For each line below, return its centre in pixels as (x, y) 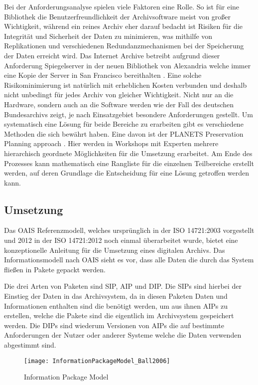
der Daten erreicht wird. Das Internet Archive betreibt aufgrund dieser (112, 55)
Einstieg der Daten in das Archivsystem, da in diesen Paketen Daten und (116, 296)
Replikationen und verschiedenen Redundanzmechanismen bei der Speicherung (124, 46)
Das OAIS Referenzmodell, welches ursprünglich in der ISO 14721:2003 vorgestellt (129, 230)
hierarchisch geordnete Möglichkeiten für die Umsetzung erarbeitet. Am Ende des (128, 153)
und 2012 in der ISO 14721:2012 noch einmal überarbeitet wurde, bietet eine (121, 240)
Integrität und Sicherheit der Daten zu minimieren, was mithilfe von (108, 36)
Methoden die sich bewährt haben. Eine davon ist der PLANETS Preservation (124, 133)
